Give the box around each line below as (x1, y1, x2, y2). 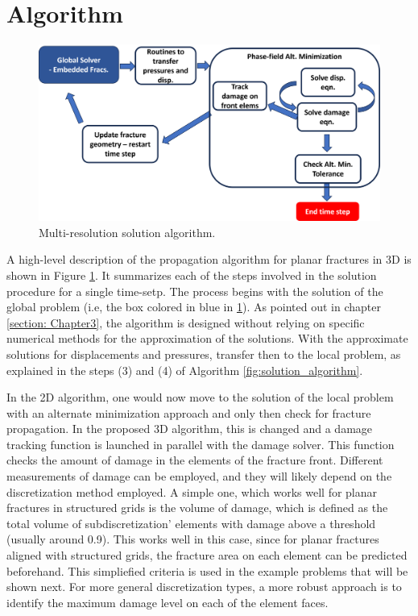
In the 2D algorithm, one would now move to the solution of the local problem (6, 389, 394, 406)
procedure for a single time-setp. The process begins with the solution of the (6, 282, 383, 299)
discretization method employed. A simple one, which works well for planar (6, 483, 378, 500)
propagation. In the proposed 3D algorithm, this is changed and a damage (6, 420, 373, 437)
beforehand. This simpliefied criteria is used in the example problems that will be (6, 562, 408, 579)
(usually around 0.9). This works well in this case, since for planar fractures (6, 531, 379, 547)
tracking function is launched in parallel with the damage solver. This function (6, 435, 395, 452)
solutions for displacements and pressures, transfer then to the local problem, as (6, 345, 401, 362)
